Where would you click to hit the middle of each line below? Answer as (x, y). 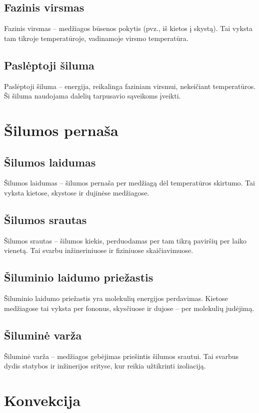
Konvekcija (42, 400)
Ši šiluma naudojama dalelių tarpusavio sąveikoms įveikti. (92, 96)
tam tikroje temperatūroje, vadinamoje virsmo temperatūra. (96, 38)
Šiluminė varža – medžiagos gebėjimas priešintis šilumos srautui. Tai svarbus (121, 356)
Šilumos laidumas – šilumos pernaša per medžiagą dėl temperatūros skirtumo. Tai (130, 183)
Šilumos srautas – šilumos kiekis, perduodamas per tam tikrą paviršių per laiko (125, 240)
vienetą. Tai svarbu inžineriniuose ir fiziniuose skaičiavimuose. (99, 250)
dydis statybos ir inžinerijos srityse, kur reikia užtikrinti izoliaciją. (105, 366)
